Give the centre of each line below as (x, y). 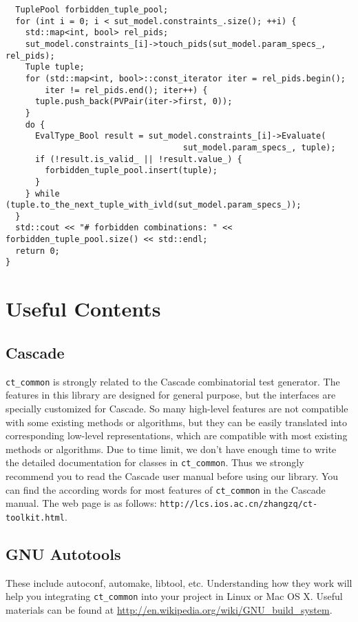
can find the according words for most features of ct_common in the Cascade (166, 489)
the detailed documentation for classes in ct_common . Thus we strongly (155, 462)
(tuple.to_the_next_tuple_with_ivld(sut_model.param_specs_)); (154, 205)
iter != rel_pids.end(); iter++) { (126, 90)
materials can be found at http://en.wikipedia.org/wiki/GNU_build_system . (169, 609)
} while (42, 193)
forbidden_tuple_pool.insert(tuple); (131, 171)
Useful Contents (83, 309)
